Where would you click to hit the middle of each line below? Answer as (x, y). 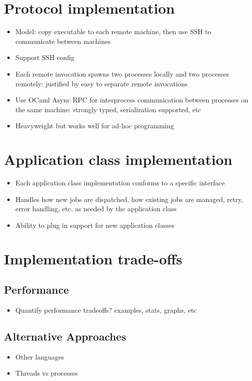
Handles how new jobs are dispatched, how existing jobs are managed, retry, (129, 199)
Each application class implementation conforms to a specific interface (120, 182)
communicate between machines (63, 41)
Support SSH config (45, 57)
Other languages (40, 356)
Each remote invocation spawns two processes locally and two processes (122, 73)
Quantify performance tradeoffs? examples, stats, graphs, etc (106, 310)
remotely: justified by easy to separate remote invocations (101, 83)
